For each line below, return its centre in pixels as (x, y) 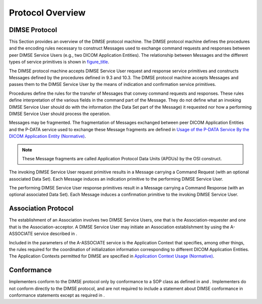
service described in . (56, 234)
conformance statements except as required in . (57, 295)
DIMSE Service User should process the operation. (60, 114)
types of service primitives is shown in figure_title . (59, 62)
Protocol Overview (47, 13)
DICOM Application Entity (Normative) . (48, 136)
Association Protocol (41, 209)
